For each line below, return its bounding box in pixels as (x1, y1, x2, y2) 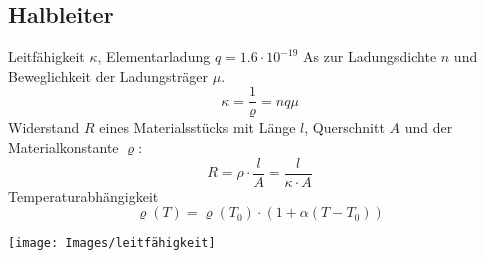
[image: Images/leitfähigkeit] (8, 236, 216, 251)
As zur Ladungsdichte (303, 46, 437, 67)
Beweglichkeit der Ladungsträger (8, 65, 209, 86)
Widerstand (8, 117, 80, 138)
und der (404, 117, 453, 138)
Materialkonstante (8, 137, 119, 158)
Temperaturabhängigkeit (8, 185, 159, 206)
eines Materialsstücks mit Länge (99, 117, 296, 138)
